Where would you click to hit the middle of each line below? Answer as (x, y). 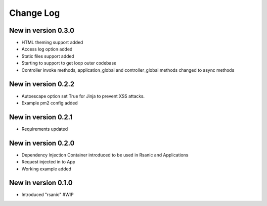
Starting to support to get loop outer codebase (69, 63)
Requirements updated (45, 129)
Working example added (46, 169)
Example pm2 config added (50, 103)
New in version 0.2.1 (41, 117)
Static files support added (48, 56)
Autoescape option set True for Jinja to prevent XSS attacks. (83, 96)
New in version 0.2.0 (42, 143)
